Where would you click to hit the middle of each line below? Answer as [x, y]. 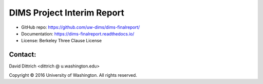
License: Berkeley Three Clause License [61, 41]
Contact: [23, 55]
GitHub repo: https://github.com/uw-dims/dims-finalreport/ [80, 27]
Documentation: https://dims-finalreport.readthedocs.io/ [78, 34]
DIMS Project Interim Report [66, 13]
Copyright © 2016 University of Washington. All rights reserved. [73, 75]
